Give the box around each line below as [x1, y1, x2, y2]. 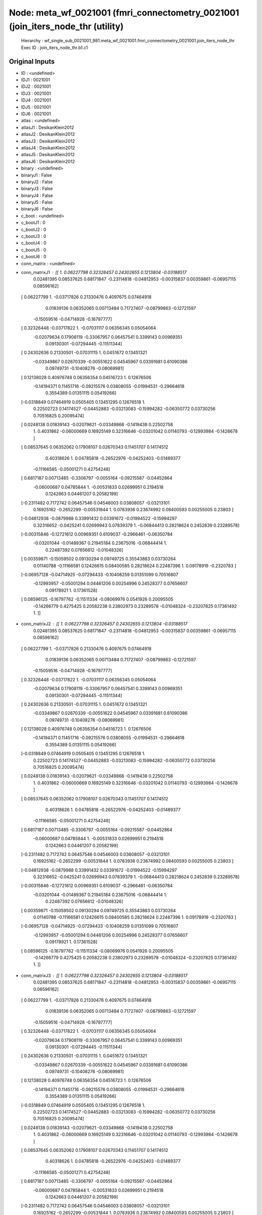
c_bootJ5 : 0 [21, 247, 46, 253]
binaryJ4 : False [21, 192, 53, 198]
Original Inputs [9, 57, 55, 66]
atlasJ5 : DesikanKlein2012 [21, 152, 75, 157]
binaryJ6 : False [21, 206, 53, 212]
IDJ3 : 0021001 [21, 90, 51, 96]
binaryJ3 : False [21, 186, 53, 191]
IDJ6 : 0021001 [21, 111, 51, 117]
